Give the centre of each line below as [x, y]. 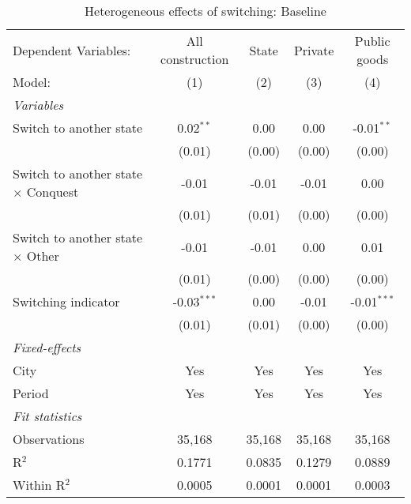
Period [31, 393]
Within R [39, 485]
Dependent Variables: [72, 50]
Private [314, 50]
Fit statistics [47, 416]
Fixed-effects [47, 347]
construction [195, 59]
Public [372, 41]
